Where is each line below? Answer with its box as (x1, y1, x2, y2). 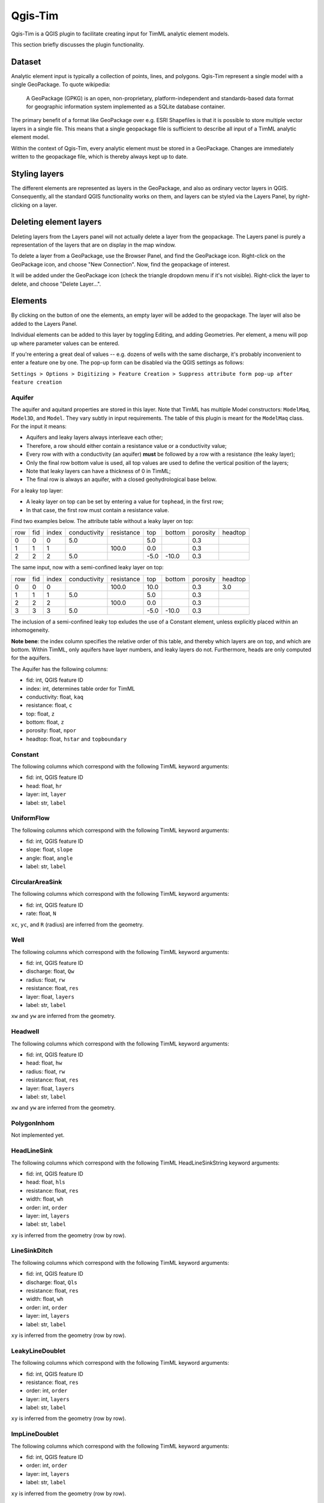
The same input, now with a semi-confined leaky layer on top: (11, 564, 164, 571)
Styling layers (11, 168, 64, 179)
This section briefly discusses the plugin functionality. (11, 41, 145, 48)
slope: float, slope (26, 846, 73, 853)
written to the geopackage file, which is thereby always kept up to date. (11, 153, 188, 160)
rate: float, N (26, 910, 56, 917)
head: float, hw (26, 1059, 62, 1067)
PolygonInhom (11, 1119, 55, 1127)
